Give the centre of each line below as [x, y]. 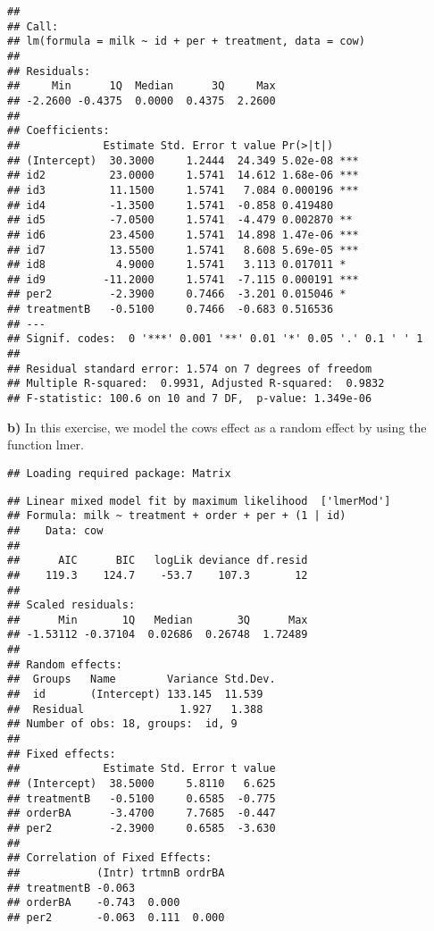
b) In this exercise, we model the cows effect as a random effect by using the [217, 427]
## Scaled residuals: [71, 605]
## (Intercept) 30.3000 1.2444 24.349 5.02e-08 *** [183, 160]
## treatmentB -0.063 [71, 888]
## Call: [33, 26]
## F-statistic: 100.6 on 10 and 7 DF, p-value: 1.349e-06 [190, 399]
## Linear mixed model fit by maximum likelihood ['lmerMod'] [199, 501]
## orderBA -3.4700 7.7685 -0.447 [142, 814]
